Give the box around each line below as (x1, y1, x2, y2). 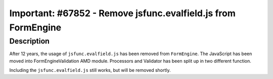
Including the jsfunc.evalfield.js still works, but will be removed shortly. (9, 67, 171, 73)
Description (9, 36, 50, 46)
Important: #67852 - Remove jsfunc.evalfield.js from (9, 8, 236, 19)
